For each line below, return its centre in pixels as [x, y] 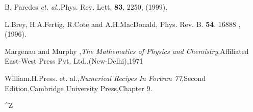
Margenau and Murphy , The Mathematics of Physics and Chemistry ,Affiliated [127, 51]
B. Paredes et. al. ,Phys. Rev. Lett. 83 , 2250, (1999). [86, 7]
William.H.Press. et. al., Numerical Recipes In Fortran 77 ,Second [105, 78]
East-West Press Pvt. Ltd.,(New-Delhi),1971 [74, 61]
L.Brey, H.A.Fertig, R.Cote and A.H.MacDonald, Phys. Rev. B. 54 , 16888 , [123, 24]
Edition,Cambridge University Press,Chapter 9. [79, 88]
